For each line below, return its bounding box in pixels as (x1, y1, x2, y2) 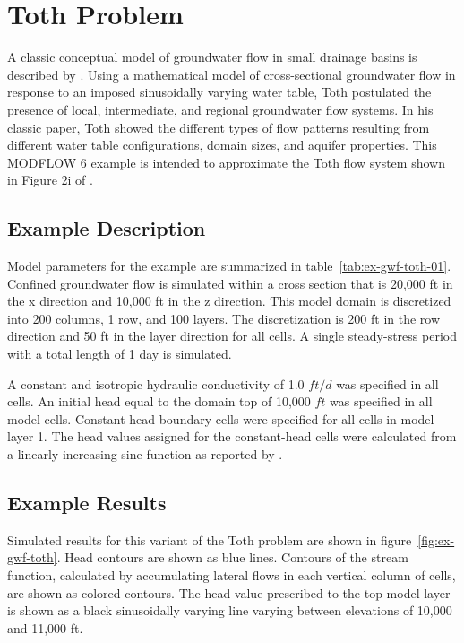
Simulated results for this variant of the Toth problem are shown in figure (7, 530, 412, 549)
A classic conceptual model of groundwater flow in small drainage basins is (7, 48, 417, 66)
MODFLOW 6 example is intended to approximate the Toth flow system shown (7, 152, 445, 171)
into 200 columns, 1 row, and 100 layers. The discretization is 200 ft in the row (7, 308, 441, 327)
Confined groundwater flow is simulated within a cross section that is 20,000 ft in (7, 274, 453, 292)
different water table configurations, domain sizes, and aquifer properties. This (7, 135, 437, 154)
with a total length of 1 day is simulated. (7, 344, 232, 363)
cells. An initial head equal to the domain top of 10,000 (7, 392, 311, 411)
